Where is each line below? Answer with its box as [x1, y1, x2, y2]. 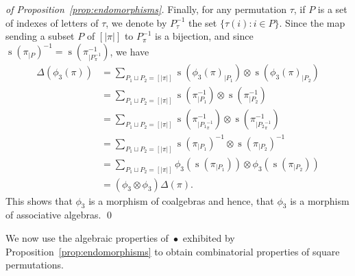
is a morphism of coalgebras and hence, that [88, 193, 274, 208]
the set [188, 15, 217, 29]
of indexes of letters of [5, 15, 99, 29]
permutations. [5, 258, 64, 272]
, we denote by [106, 15, 167, 29]
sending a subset [5, 29, 75, 43]
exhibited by [182, 231, 235, 245]
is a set [317, 2, 347, 16]
